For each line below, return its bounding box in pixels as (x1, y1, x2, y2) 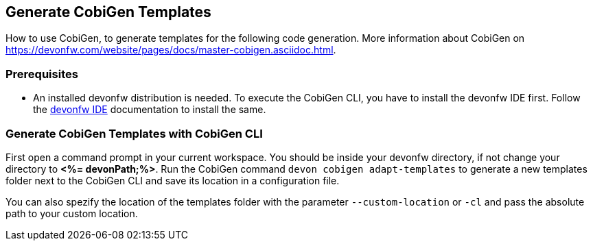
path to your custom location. (5, 207, 138, 219)
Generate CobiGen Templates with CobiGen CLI (5, 126, 263, 140)
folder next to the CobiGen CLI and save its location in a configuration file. (5, 174, 340, 186)
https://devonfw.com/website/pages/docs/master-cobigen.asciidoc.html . (5, 44, 336, 56)
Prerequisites (5, 66, 78, 81)
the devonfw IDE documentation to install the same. (33, 103, 266, 116)
